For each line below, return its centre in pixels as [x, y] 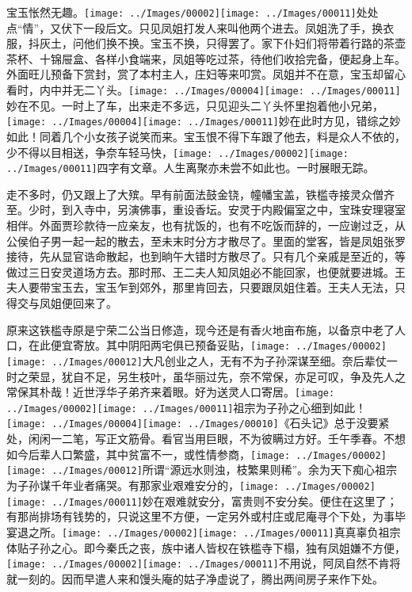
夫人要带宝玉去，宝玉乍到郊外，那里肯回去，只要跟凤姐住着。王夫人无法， [200, 287]
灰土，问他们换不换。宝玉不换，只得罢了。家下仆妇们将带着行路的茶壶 [222, 43]
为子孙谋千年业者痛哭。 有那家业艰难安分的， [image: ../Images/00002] [191, 485]
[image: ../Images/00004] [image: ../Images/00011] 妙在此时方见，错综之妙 [204, 121]
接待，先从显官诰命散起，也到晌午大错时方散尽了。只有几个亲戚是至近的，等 [206, 256]
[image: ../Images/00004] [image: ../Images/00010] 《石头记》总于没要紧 [198, 423]
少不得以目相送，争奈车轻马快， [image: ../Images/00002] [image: [177, 152]
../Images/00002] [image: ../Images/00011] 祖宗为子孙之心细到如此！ [187, 407]
